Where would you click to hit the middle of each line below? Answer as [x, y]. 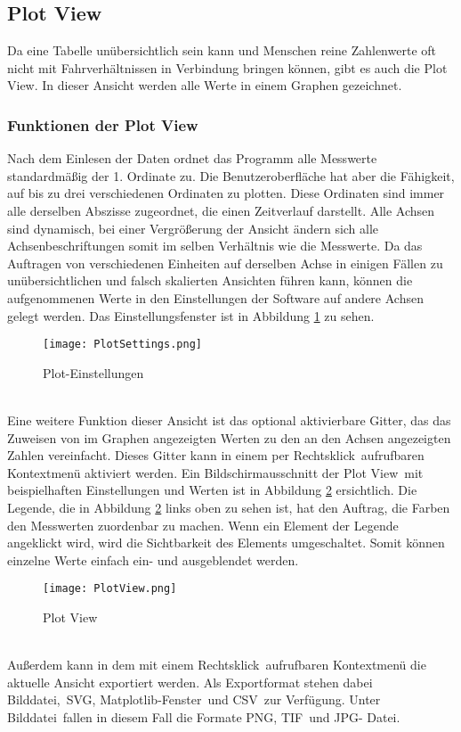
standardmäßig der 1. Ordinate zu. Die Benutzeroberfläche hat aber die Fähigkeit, [231, 175]
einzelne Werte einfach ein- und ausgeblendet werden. [153, 559]
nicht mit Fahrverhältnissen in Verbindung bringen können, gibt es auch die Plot [227, 67]
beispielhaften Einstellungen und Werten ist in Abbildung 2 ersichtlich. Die [212, 490]
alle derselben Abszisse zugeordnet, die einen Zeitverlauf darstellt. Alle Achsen [221, 210]
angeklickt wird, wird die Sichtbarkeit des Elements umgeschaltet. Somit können [226, 543]
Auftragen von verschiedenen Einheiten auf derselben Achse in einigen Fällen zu [225, 263]
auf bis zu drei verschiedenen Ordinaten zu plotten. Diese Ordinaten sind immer [226, 193]
